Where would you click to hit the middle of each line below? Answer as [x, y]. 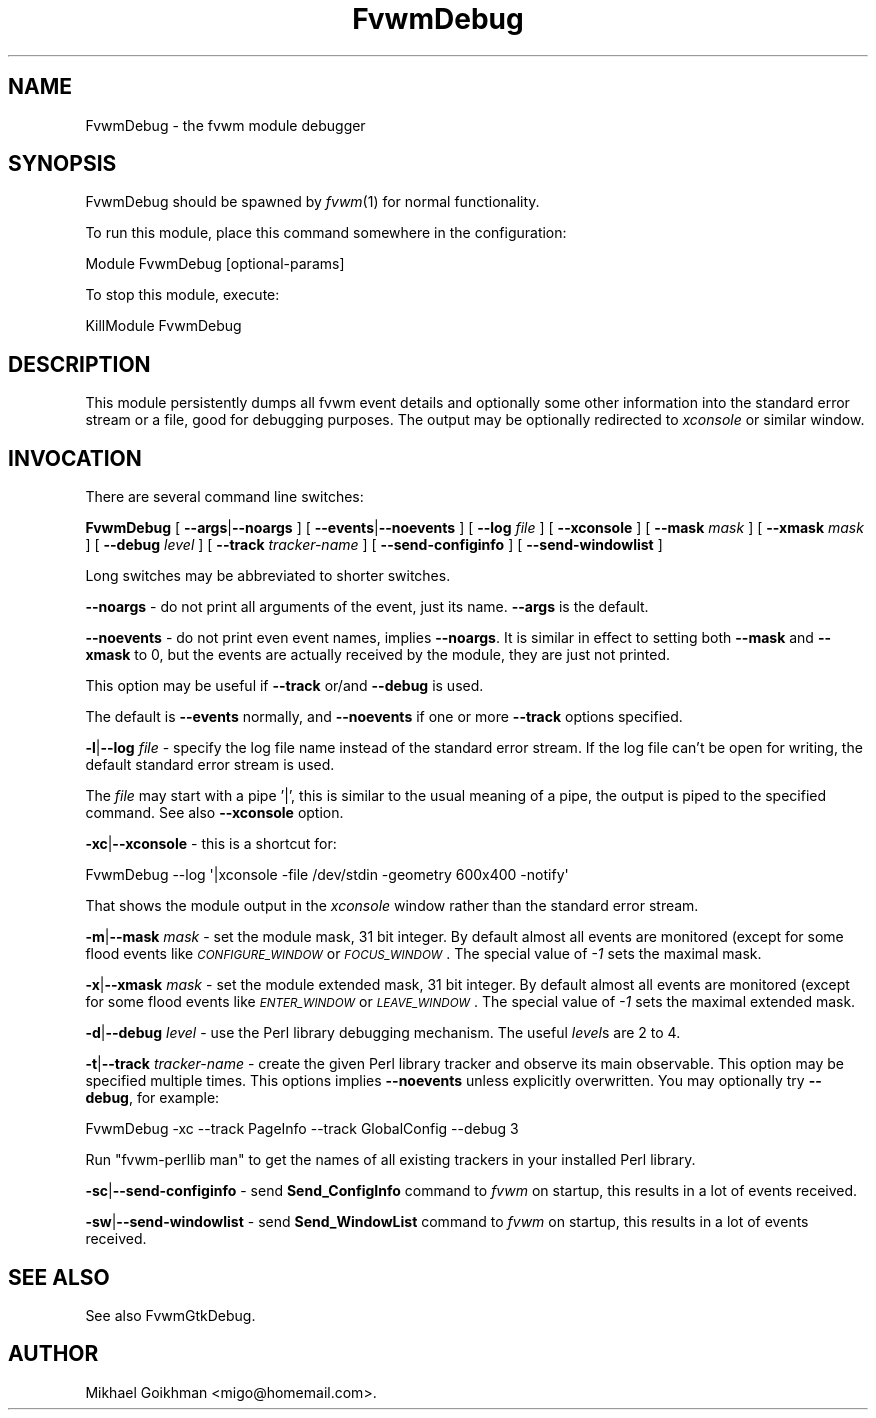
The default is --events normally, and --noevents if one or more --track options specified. [384, 717]
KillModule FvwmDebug [163, 326]
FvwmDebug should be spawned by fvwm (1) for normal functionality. [312, 202]
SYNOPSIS [62, 164]
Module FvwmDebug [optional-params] [215, 264]
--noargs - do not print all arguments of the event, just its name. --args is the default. [367, 607]
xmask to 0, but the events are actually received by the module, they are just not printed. [378, 655]
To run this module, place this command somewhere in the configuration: [326, 233]
